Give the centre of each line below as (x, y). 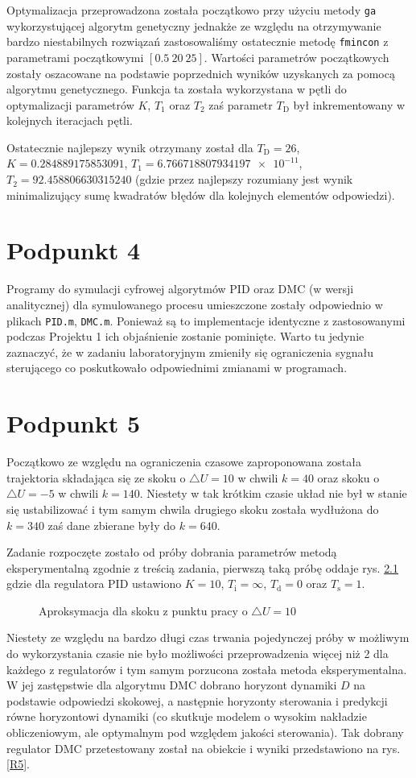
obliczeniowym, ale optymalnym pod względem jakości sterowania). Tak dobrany (205, 732)
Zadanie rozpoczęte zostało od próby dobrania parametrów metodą (172, 552)
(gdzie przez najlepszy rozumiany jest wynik (244, 179)
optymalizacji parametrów (70, 104)
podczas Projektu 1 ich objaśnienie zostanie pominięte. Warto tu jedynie (185, 336)
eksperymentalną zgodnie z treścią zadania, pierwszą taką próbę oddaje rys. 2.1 (203, 567)
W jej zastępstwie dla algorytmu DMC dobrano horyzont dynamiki (172, 685)
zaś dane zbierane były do (112, 525)
